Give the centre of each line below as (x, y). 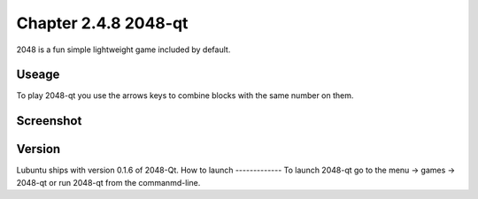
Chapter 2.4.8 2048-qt (102, 23)
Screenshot (49, 121)
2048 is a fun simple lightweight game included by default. (123, 50)
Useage (38, 75)
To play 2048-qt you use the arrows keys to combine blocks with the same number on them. (185, 96)
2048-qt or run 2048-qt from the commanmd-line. (108, 182)
